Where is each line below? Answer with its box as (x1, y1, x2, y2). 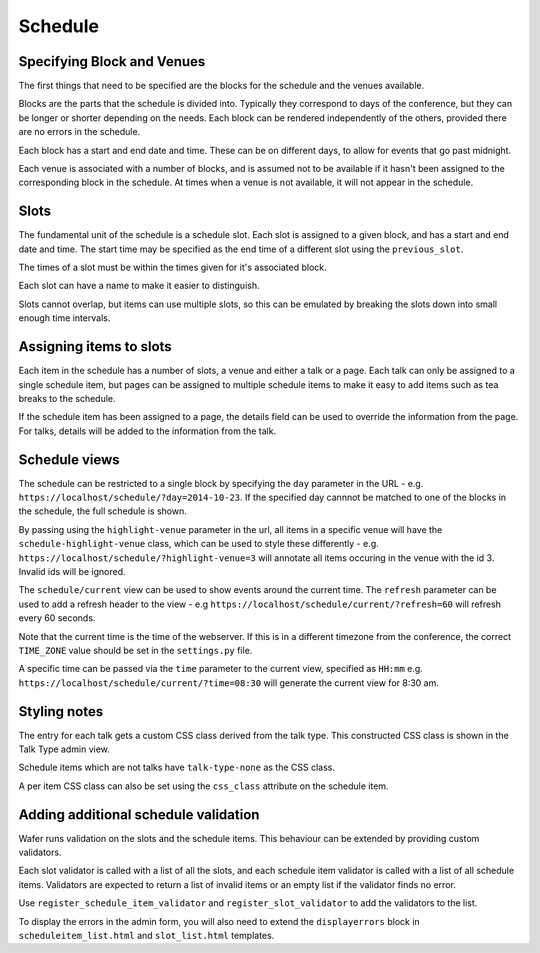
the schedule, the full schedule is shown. (18, 505, 187, 517)
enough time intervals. (18, 312, 111, 324)
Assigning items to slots (18, 338, 172, 355)
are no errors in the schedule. (18, 126, 141, 138)
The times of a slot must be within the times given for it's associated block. (18, 261, 327, 274)
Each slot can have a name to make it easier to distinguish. (18, 280, 260, 292)
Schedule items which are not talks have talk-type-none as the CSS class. (18, 761, 335, 774)
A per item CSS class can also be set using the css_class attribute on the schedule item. (18, 780, 389, 792)
